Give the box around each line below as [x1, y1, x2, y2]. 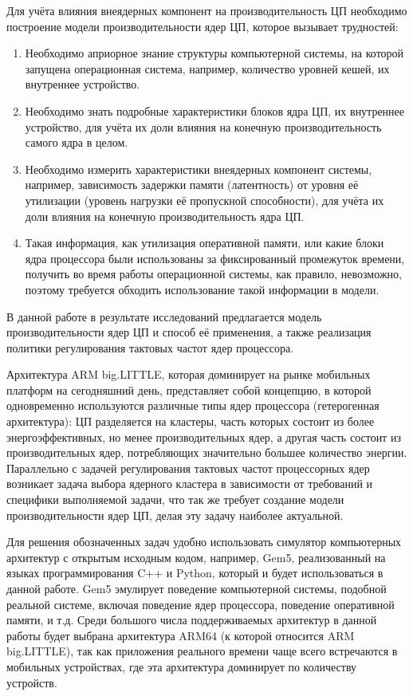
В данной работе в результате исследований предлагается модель [6, 308, 322, 324]
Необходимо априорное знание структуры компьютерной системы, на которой [25, 45, 404, 61]
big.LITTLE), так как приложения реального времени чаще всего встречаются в [6, 643, 398, 659]
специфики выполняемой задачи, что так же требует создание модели [6, 491, 344, 508]
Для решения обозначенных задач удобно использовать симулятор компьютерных [6, 533, 402, 550]
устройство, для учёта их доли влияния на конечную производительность [25, 118, 382, 135]
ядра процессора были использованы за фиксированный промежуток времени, [25, 250, 405, 266]
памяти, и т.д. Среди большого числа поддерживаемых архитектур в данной [6, 611, 377, 628]
